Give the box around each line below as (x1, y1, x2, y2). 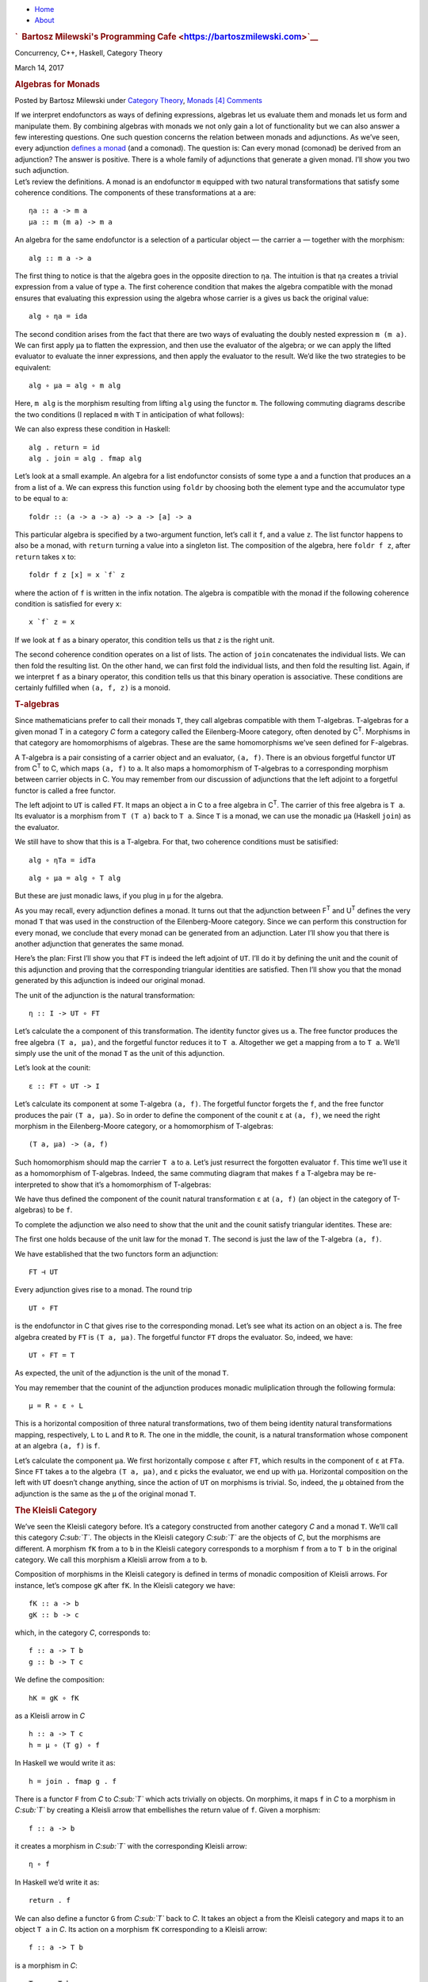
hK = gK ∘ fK (29, 1693, 79, 1702)
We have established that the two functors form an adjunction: (14, 1249, 219, 1258)
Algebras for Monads (14, 78, 101, 90)
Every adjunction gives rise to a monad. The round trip (14, 1285, 193, 1295)
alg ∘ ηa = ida (29, 312, 88, 321)
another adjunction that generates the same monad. (14, 939, 185, 948)
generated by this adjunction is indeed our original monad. (14, 976, 205, 985)
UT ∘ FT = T (29, 1350, 75, 1360)
